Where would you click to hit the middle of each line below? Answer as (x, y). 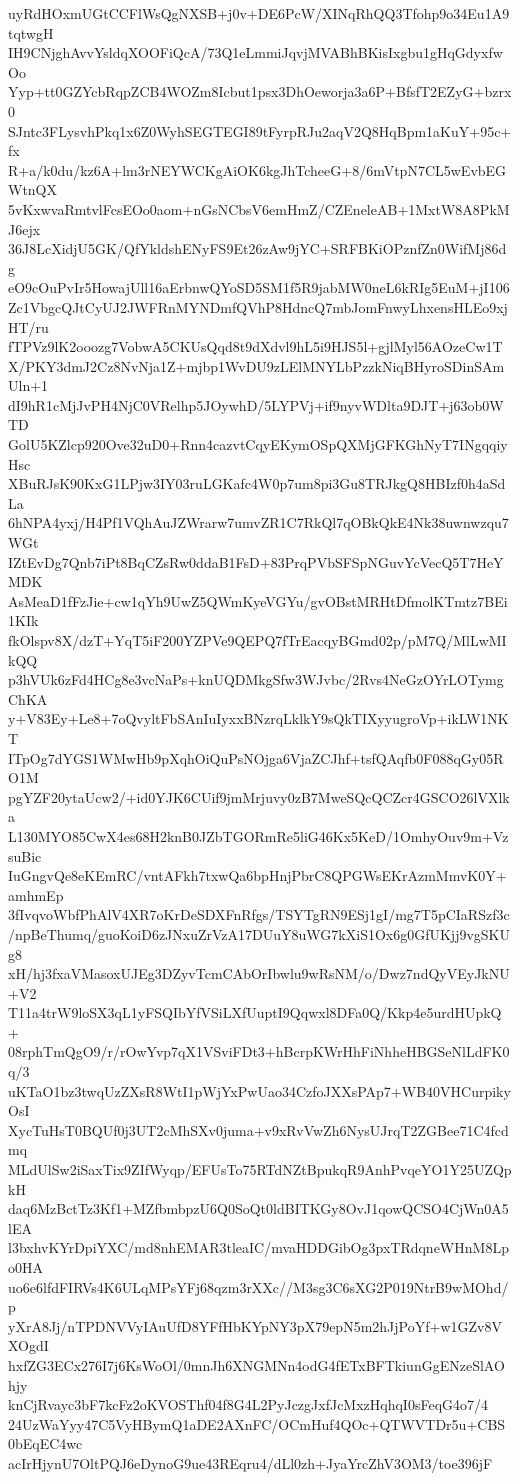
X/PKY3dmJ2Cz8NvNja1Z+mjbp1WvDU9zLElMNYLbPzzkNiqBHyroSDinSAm (256, 365)
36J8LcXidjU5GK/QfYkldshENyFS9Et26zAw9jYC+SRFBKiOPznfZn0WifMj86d (257, 248)
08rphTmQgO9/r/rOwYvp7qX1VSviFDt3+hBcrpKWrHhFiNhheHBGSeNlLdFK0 (259, 1051)
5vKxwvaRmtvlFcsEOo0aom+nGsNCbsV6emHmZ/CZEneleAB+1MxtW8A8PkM (259, 208)
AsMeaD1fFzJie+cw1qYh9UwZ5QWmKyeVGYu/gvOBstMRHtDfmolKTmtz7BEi (258, 600)
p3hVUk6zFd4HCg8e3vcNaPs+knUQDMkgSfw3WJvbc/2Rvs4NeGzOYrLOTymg (256, 679)
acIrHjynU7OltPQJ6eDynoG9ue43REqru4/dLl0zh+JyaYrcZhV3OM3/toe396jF (250, 1462)
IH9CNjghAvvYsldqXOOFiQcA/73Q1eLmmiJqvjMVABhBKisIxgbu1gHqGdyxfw (255, 52)
